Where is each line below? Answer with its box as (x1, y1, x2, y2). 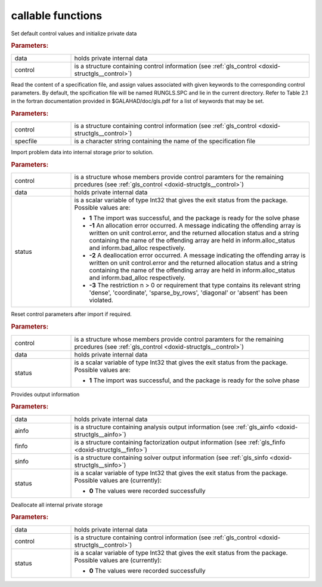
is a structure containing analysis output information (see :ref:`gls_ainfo (74, 423, 274, 431)
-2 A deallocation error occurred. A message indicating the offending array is (89, 251, 306, 260)
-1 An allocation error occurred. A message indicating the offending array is (89, 222, 301, 230)
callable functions (11, 9, 103, 22)
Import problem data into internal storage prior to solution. (11, 149, 154, 156)
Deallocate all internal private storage (11, 501, 103, 508)
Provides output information (11, 391, 80, 398)
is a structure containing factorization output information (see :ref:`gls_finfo (74, 438, 286, 446)
